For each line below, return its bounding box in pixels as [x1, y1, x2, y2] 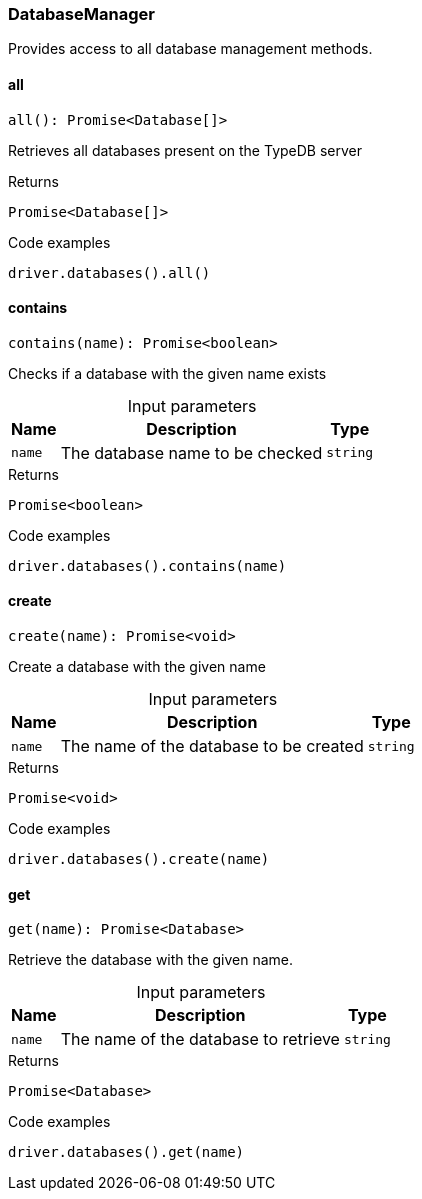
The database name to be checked [60, 442, 323, 463]
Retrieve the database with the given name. [8, 951, 294, 969]
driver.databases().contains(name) [8, 557, 287, 574]
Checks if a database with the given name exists [8, 364, 327, 382]
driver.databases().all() [8, 264, 211, 281]
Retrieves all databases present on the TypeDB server [8, 141, 362, 159]
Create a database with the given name [8, 658, 266, 676]
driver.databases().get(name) [8, 1144, 245, 1161]
